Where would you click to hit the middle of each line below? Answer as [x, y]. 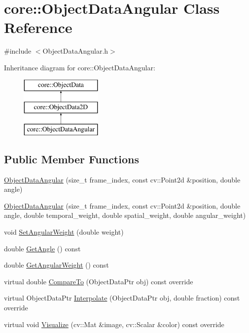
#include [18, 51]
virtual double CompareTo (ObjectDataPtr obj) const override [99, 281]
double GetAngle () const [42, 248]
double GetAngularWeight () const [56, 265]
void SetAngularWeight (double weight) [64, 232]
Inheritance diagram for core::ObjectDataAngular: [80, 67]
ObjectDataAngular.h [75, 51]
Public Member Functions [71, 159]
